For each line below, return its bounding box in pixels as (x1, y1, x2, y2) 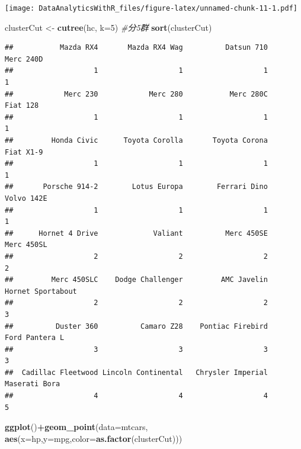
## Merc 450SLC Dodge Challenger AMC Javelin (5, 275, 268, 284)
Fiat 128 (5, 101, 39, 110)
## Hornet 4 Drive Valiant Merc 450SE (5, 229, 268, 238)
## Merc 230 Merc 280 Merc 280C (5, 89, 268, 98)
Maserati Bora (5, 380, 60, 389)
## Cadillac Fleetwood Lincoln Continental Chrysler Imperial (5, 368, 268, 377)
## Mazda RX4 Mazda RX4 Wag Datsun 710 (5, 43, 268, 52)
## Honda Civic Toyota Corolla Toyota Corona (5, 136, 268, 145)
